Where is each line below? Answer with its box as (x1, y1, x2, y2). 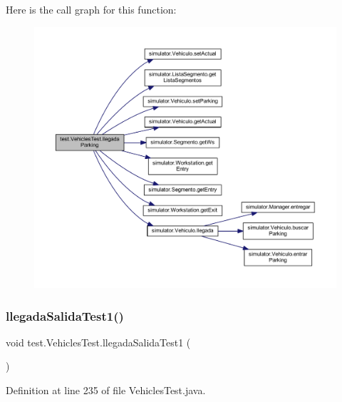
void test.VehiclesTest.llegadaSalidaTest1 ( (6, 334, 191, 349)
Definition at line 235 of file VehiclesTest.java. (6, 383, 206, 398)
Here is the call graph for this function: (6, 2, 177, 16)
